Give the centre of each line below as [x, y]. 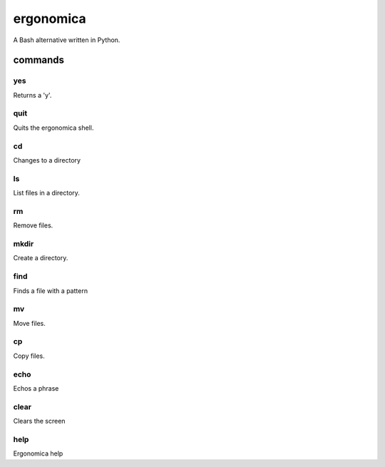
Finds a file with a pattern [51, 291]
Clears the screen [39, 421]
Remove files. [33, 225]
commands [38, 60]
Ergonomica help [38, 453]
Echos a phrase [36, 388]
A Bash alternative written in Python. [67, 40]
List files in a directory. [46, 193]
